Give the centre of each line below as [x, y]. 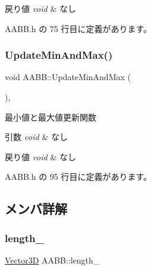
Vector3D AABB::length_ [52, 260]
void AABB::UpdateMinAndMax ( [68, 77]
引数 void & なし [36, 137]
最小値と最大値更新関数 [51, 117]
